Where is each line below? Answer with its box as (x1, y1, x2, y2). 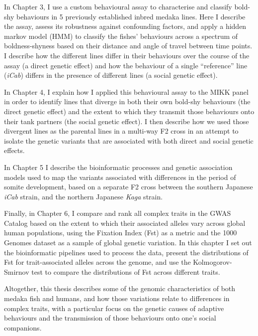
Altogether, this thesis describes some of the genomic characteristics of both (4, 283, 236, 294)
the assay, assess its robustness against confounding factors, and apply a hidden (4, 21, 247, 31)
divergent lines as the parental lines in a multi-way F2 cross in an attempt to (4, 126, 239, 136)
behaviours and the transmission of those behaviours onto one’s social (4, 313, 216, 323)
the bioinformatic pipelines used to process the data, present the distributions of (4, 247, 249, 257)
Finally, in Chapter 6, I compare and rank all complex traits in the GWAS (4, 208, 231, 218)
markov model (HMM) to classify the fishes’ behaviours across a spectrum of (4, 30, 238, 41)
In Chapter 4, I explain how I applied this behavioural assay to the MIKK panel (4, 86, 249, 97)
